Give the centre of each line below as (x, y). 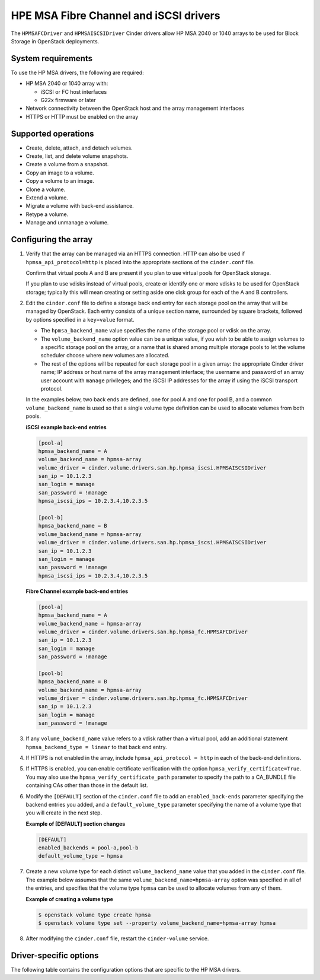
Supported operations (52, 134)
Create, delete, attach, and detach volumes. (79, 148)
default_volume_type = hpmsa (81, 856)
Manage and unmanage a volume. (67, 223)
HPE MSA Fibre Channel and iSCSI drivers (116, 15)
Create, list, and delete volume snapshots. (77, 156)
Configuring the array (52, 240)
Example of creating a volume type (70, 899)
